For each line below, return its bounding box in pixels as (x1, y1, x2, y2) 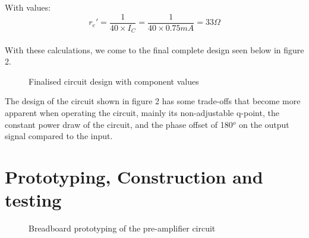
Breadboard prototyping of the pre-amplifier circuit (29, 222, 216, 234)
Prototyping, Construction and (5, 165, 263, 189)
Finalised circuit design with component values (29, 75, 199, 87)
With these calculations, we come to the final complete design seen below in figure (5, 43, 304, 56)
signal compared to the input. (5, 130, 113, 142)
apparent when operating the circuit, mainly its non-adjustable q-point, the (5, 107, 279, 119)
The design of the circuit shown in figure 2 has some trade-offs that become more (5, 95, 301, 107)
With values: (5, 1, 51, 13)
